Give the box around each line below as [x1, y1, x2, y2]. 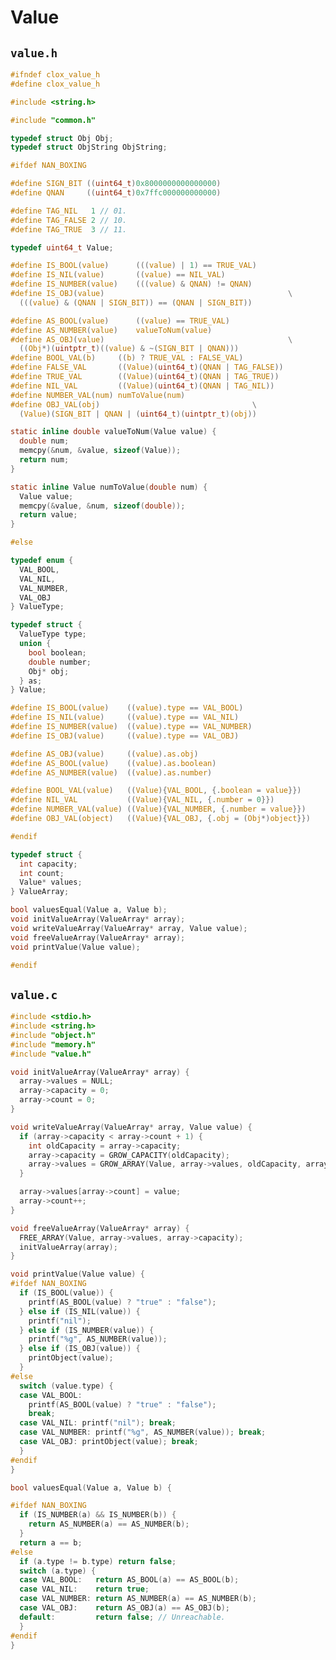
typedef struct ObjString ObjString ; [10, 142, 168, 153]
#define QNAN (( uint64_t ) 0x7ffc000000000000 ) [10, 188, 222, 198]
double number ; [28, 657, 92, 667]
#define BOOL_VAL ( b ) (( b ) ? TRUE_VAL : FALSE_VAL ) [10, 353, 244, 363]
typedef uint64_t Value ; [10, 242, 114, 253]
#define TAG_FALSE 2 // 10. [10, 215, 128, 225]
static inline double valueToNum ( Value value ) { [10, 427, 217, 437]
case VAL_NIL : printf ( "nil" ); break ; [19, 1418, 177, 1428]
